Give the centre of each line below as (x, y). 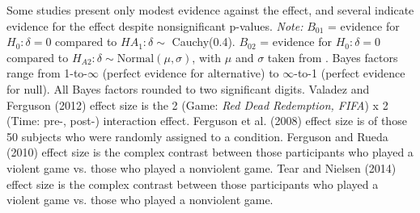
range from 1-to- (47, 73)
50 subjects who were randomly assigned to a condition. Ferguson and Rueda (197, 136)
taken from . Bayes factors (333, 57)
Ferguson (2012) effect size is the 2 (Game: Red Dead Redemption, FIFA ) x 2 (197, 104)
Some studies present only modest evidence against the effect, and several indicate (210, 10)
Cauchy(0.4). (204, 42)
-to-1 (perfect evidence (350, 73)
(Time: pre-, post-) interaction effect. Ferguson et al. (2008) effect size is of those (207, 121)
